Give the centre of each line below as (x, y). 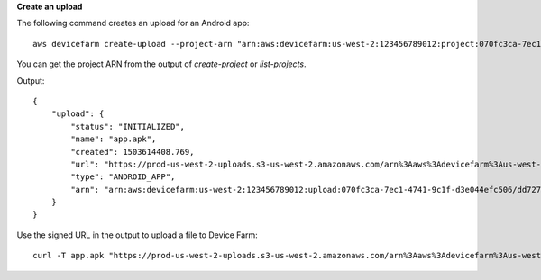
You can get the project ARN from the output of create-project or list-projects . (161, 64)
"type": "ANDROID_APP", (123, 177)
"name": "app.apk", (114, 139)
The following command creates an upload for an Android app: (133, 23)
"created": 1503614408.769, (133, 152)
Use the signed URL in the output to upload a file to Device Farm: (138, 235)
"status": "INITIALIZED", (128, 126)
